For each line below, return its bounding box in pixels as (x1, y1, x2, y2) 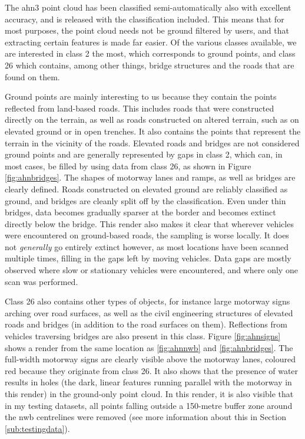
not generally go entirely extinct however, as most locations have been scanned (5, 240, 289, 253)
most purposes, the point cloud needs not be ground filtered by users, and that (5, 24, 289, 37)
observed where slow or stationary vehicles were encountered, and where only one (5, 264, 298, 276)
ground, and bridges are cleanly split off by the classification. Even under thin (5, 194, 286, 207)
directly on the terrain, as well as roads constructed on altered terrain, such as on (5, 113, 299, 126)
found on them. (5, 70, 60, 83)
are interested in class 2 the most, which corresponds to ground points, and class (5, 47, 296, 60)
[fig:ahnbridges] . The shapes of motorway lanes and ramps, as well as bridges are (5, 171, 296, 184)
